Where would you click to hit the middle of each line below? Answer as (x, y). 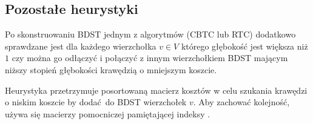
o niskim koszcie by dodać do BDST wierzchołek (96, 102)
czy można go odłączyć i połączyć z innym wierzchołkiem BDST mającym (150, 58)
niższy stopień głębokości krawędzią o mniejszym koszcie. (111, 69)
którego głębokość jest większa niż (244, 46)
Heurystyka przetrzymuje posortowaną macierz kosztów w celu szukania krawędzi (156, 90)
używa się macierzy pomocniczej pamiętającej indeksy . (108, 113)
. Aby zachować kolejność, (241, 102)
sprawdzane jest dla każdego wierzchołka (81, 46)
